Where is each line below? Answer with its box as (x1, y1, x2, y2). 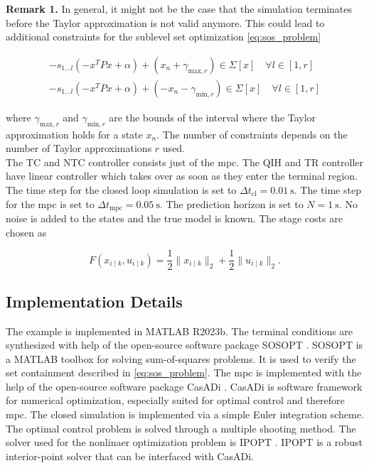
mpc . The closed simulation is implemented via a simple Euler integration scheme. (6, 407, 364, 422)
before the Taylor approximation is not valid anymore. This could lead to (6, 15, 325, 30)
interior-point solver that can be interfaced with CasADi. (6, 448, 254, 463)
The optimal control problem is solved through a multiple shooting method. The (6, 420, 356, 435)
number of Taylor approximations (6, 141, 152, 156)
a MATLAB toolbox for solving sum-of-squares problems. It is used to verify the (6, 351, 356, 366)
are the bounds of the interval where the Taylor (109, 109, 316, 124)
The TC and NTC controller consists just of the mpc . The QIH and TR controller (6, 154, 364, 169)
